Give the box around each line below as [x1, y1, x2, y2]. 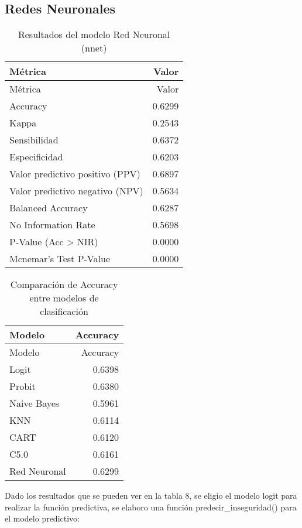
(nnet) [81, 41, 107, 55]
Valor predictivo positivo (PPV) [9, 167, 140, 181]
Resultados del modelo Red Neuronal [18, 28, 170, 42]
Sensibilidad [9, 133, 59, 147]
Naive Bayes [9, 396, 60, 410]
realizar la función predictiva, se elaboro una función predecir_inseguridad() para [5, 500, 297, 513]
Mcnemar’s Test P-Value [9, 252, 110, 266]
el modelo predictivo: [5, 512, 80, 524]
